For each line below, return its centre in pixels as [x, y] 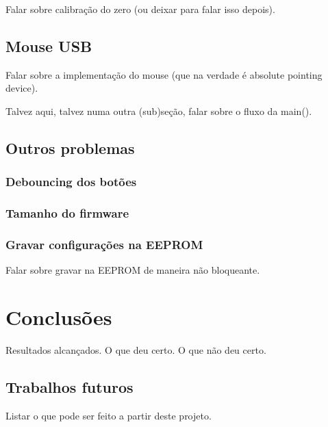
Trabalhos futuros [70, 386]
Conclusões [59, 317]
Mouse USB [49, 46]
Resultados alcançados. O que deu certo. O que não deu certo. [136, 349]
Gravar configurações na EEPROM [104, 244]
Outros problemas [70, 147]
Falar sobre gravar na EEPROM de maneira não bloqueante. [133, 270]
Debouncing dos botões [71, 182]
